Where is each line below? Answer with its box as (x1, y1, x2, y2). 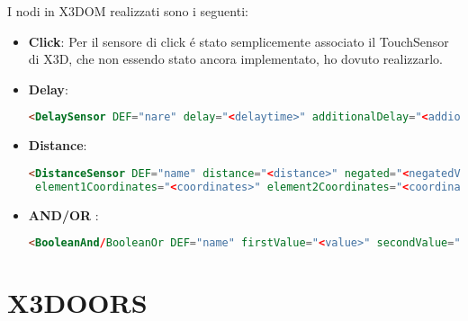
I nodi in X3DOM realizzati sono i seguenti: (7, 2, 248, 20)
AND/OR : (28, 205, 99, 224)
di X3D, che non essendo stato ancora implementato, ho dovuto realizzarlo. (28, 49, 443, 68)
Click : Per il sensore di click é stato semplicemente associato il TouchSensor (28, 31, 449, 50)
